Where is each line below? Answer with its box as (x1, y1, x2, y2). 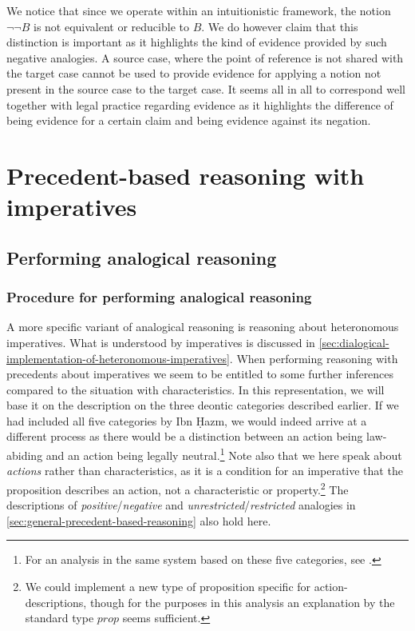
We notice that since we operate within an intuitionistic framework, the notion (6, 2, 391, 18)
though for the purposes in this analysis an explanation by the (89, 593, 395, 610)
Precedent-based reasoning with (6, 158, 365, 191)
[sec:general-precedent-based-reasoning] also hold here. (6, 512, 271, 529)
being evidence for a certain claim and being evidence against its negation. (6, 112, 371, 129)
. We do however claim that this (201, 18, 358, 34)
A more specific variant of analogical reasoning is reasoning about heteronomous (6, 318, 399, 335)
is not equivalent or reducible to (33, 18, 189, 34)
